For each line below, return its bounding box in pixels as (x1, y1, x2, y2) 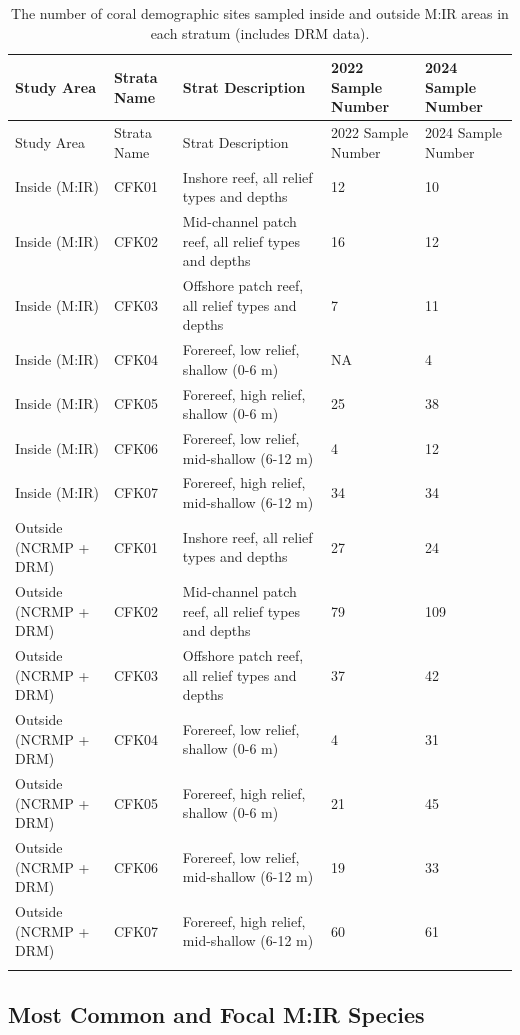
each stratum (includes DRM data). (150, 22, 370, 43)
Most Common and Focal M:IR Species (8, 999, 425, 1030)
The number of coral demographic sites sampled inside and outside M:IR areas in (11, 3, 509, 23)
